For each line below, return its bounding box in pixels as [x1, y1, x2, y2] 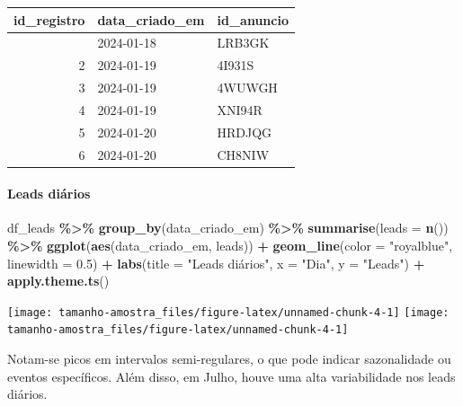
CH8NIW [217, 145, 270, 163]
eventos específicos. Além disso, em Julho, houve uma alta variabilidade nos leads [7, 366, 456, 385]
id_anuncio [217, 10, 289, 29]
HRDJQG [217, 122, 272, 141]
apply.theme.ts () [7, 271, 110, 290]
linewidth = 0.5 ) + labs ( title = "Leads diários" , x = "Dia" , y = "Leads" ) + [7, 253, 425, 272]
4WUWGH [217, 78, 278, 97]
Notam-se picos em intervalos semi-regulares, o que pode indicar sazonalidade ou [7, 349, 451, 368]
